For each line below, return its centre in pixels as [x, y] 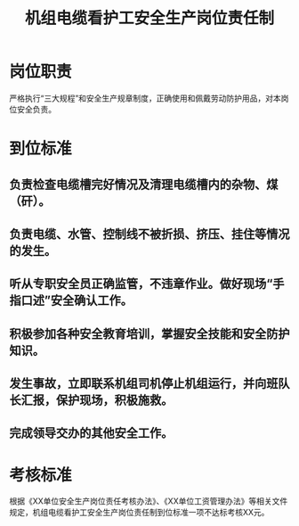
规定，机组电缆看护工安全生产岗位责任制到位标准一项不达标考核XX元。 [139, 513]
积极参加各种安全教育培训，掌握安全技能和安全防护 [149, 334]
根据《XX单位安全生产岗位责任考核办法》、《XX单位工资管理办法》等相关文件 [149, 501]
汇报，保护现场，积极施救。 [97, 401]
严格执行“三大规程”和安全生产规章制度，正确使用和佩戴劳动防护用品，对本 [145, 98]
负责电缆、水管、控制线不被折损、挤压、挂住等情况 [149, 234]
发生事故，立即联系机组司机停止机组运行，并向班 [144, 384]
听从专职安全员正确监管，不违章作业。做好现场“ [141, 284]
